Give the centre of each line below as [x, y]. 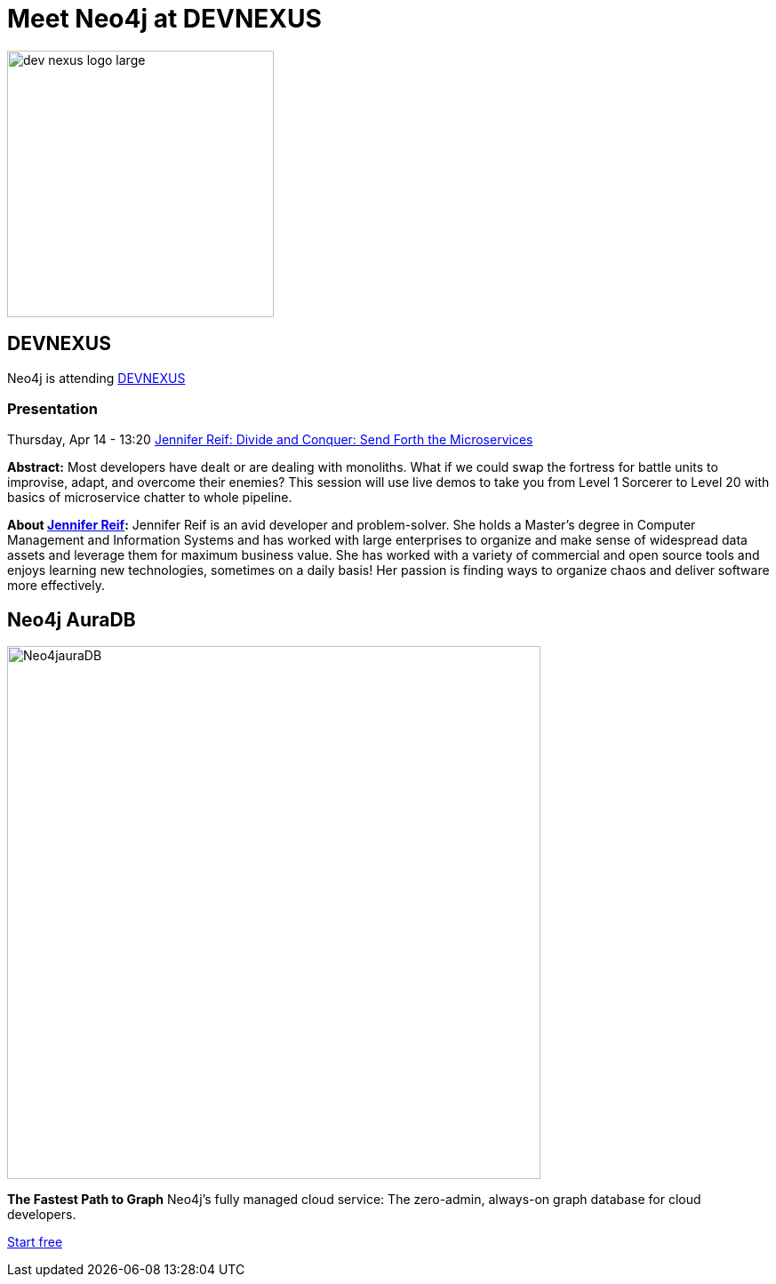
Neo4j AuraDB [72, 619]
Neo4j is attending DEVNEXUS [96, 378]
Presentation [52, 408]
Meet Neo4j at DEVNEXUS [164, 19]
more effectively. [56, 586]
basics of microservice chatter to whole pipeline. [150, 498]
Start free [35, 1242]
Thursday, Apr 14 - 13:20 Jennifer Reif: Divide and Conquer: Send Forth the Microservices [270, 440]
